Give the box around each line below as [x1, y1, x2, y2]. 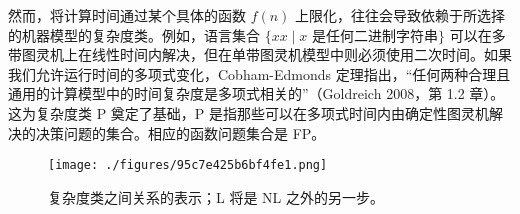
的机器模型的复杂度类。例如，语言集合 [8, 24, 260, 45]
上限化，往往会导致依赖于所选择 [295, 5, 506, 25]
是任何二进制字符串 [312, 29, 439, 44]
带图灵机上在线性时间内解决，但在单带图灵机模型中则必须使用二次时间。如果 [8, 44, 512, 65]
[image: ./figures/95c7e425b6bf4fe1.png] [48, 158, 328, 173]
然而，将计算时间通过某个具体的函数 [8, 5, 246, 25]
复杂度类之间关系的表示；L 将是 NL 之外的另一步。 [48, 186, 384, 207]
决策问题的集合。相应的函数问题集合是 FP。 [35, 122, 326, 143]
